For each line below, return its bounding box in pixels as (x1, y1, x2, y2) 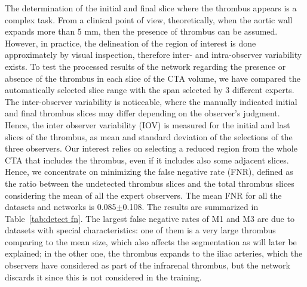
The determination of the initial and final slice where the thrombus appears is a (5, 2, 297, 14)
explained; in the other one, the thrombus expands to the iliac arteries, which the (5, 247, 303, 260)
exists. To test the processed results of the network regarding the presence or (5, 60, 286, 72)
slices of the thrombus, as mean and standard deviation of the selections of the (5, 130, 293, 143)
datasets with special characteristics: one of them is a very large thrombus (5, 224, 276, 236)
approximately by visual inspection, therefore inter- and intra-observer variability (5, 48, 302, 61)
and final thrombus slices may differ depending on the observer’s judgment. (5, 107, 280, 119)
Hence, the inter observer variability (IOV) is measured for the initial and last (5, 118, 290, 131)
